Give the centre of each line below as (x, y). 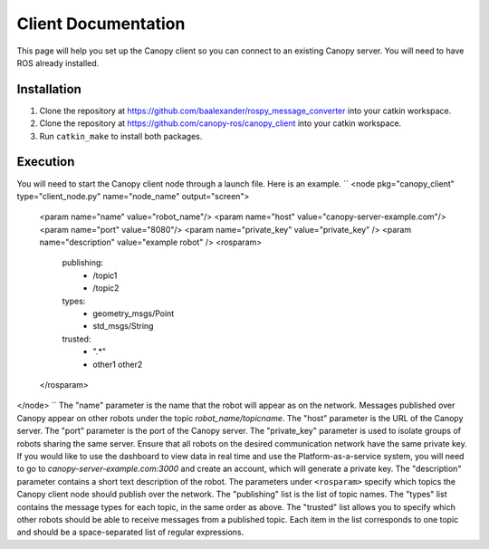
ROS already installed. (58, 63)
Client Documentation (101, 24)
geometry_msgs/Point (134, 313)
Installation (49, 89)
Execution (46, 162)
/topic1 (105, 275)
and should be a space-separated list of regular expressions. (130, 532)
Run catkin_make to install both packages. (121, 136)
